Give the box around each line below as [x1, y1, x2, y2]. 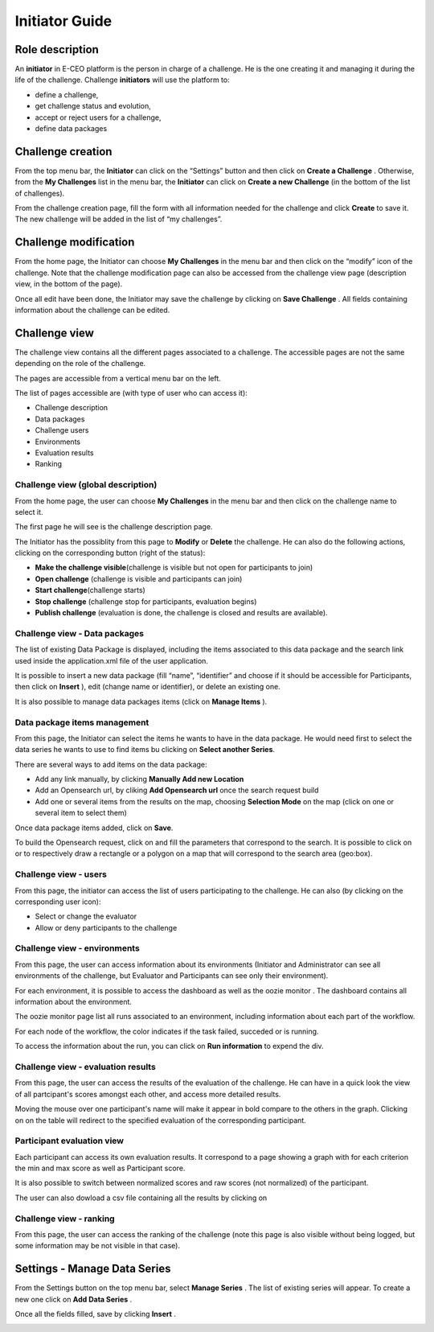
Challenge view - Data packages [14, 627, 145, 639]
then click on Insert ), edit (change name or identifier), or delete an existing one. [14, 682, 280, 692]
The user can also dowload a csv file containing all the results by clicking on [14, 1193, 268, 1202]
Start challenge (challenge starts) [35, 586, 146, 595]
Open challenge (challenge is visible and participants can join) [35, 573, 243, 583]
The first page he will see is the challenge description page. [14, 522, 213, 532]
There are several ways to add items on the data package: [14, 759, 208, 769]
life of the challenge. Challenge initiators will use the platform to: [14, 75, 230, 84]
